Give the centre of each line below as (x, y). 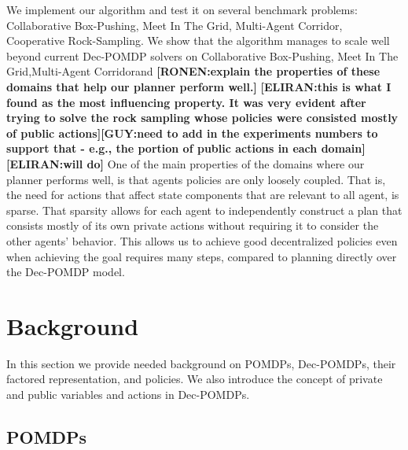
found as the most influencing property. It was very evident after (186, 102)
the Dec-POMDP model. (66, 272)
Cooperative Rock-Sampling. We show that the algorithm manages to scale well (198, 41)
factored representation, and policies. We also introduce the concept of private (195, 379)
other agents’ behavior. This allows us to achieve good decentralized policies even (202, 240)
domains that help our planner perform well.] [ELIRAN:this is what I (199, 86)
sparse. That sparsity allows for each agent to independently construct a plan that (204, 210)
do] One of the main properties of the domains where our (226, 163)
